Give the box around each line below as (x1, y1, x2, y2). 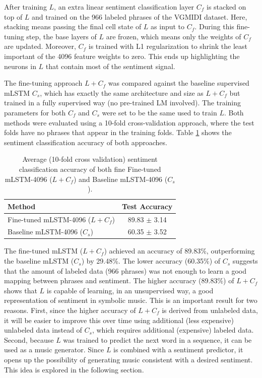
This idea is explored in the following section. (4, 364, 144, 374)
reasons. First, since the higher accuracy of (4, 305, 136, 316)
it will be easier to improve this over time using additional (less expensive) (4, 314, 234, 325)
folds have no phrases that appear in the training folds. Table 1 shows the (4, 127, 232, 138)
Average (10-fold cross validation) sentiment (22, 154, 158, 164)
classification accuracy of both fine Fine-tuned (19, 163, 161, 174)
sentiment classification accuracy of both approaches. (4, 137, 167, 147)
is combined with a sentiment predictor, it (113, 344, 243, 355)
